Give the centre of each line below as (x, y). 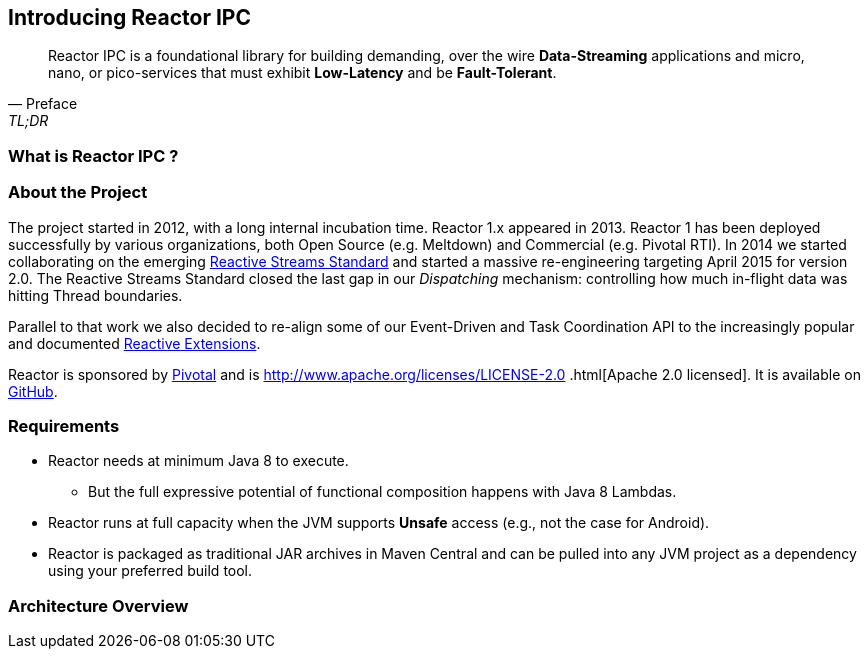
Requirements (64, 425)
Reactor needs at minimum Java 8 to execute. (198, 461)
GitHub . (33, 391)
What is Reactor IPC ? (93, 155)
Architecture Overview (98, 605)
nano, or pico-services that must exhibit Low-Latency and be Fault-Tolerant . (302, 73)
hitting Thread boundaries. (95, 295)
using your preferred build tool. (150, 571)
